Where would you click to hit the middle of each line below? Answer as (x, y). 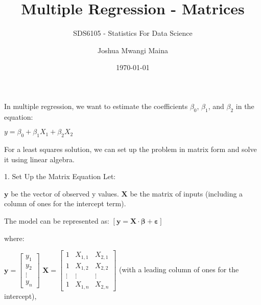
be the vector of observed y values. (65, 193)
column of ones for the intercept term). (65, 203)
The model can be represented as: (57, 221)
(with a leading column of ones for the (179, 269)
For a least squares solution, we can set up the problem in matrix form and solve (130, 149)
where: (14, 238)
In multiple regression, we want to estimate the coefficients (96, 106)
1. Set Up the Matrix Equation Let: (60, 176)
